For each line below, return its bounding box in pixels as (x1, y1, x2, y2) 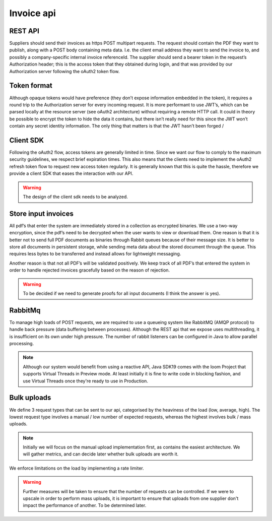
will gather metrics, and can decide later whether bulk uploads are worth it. (23, 451, 179, 457)
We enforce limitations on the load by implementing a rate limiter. (9, 465, 144, 471)
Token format (9, 81, 53, 90)
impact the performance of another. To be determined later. (23, 502, 147, 508)
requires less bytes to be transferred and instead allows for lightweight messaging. (9, 251, 181, 257)
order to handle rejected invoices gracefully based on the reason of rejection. (9, 267, 170, 273)
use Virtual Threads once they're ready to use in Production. (23, 378, 149, 384)
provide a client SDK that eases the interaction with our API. (9, 170, 133, 176)
